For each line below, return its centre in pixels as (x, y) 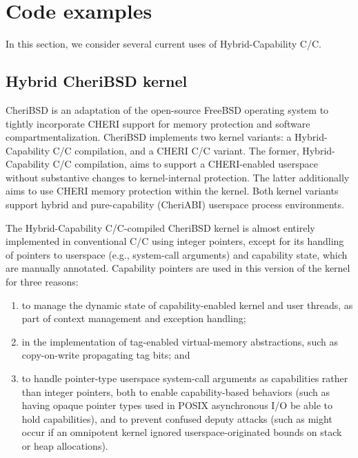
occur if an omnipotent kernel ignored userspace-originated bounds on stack (182, 432)
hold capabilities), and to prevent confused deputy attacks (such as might (177, 418)
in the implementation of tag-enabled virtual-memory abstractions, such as (180, 341)
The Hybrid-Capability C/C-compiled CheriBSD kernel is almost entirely (160, 227)
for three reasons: (42, 282)
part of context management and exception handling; (134, 318)
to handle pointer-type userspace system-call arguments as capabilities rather (185, 378)
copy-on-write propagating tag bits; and (106, 355)
